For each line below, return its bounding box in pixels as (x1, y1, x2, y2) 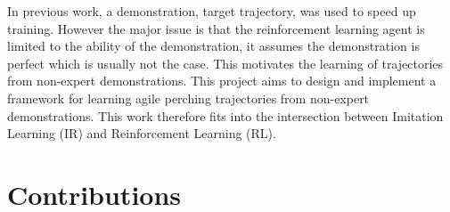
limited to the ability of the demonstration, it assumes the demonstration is (7, 37, 420, 55)
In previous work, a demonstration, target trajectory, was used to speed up (7, 2, 416, 20)
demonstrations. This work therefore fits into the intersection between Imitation (7, 106, 444, 125)
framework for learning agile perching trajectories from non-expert (7, 88, 370, 107)
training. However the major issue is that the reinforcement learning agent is (7, 19, 425, 37)
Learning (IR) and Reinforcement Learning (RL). (7, 124, 276, 143)
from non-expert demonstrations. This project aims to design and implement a (7, 71, 437, 90)
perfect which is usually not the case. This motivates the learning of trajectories (7, 53, 444, 72)
